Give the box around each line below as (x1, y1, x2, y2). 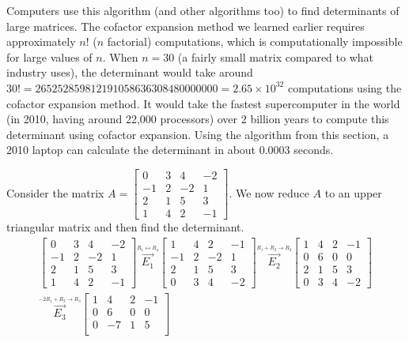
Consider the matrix (6, 184, 104, 201)
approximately (6, 33, 76, 50)
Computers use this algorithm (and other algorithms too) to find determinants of (6, 2, 400, 18)
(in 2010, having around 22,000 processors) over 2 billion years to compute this (6, 111, 389, 127)
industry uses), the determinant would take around (6, 64, 253, 81)
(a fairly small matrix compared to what (177, 48, 374, 65)
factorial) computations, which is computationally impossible (107, 33, 403, 50)
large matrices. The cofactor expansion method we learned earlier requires (6, 17, 365, 34)
